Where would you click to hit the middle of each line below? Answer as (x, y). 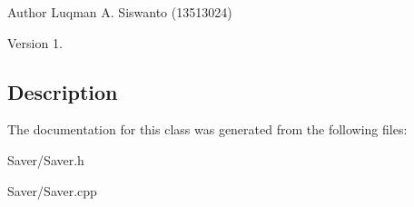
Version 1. (35, 42)
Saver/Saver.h (46, 159)
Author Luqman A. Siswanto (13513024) (120, 12)
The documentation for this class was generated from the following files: (207, 129)
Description (63, 91)
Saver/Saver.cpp (52, 190)
